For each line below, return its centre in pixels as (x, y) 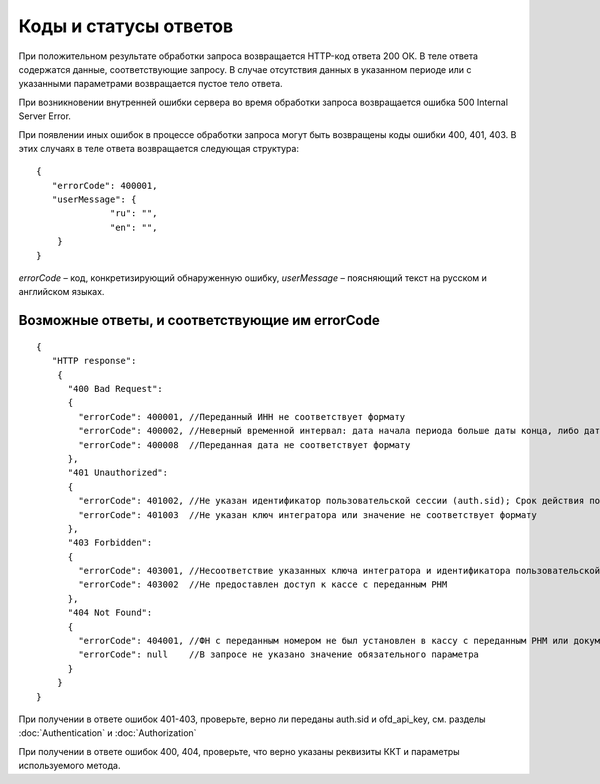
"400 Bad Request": (115, 388)
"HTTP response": (94, 361)
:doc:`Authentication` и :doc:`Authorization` (107, 733)
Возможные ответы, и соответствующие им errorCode (199, 320)
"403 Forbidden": (110, 543)
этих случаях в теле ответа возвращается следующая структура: (159, 148)
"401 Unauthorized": (118, 473)
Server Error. (45, 116)
